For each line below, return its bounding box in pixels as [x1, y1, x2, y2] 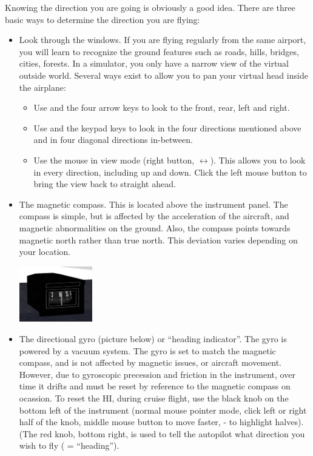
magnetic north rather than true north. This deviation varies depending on [19, 233, 298, 246]
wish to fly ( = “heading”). [19, 439, 119, 452]
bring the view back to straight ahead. [33, 177, 176, 190]
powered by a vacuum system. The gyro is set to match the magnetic [19, 344, 276, 357]
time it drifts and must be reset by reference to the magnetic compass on [19, 380, 291, 392]
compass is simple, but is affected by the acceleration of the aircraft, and [19, 210, 289, 222]
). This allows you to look [210, 153, 306, 166]
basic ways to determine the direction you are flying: [5, 13, 200, 25]
